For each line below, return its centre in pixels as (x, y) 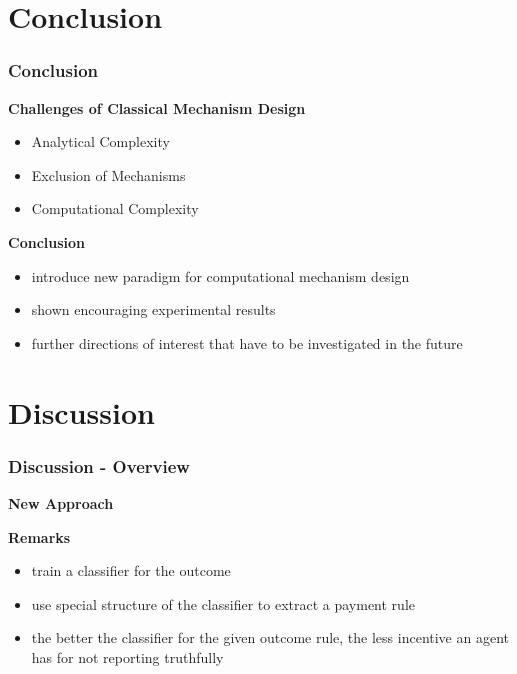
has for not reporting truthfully (127, 656)
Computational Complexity (115, 208)
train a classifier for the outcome (131, 570)
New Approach (61, 502)
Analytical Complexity (100, 141)
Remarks (39, 536)
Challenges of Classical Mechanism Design (157, 107)
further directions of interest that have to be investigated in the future (247, 342)
